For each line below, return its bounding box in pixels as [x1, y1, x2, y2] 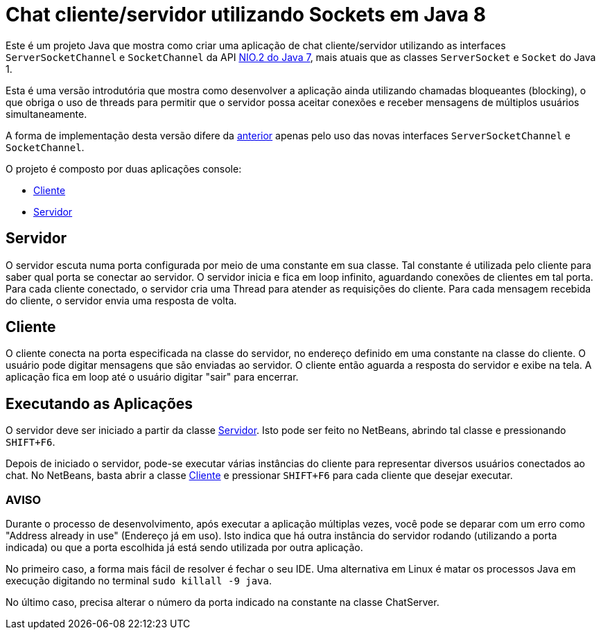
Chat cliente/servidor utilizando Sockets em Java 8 [6, 3, 486, 26]
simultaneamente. [6, 107, 87, 120]
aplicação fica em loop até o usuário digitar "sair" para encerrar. [6, 371, 299, 383]
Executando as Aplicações [6, 394, 193, 412]
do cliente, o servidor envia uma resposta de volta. [6, 294, 237, 306]
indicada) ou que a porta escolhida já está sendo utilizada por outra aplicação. [6, 541, 363, 554]
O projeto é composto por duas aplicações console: [6, 162, 242, 175]
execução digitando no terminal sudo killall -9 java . [6, 575, 272, 587]
